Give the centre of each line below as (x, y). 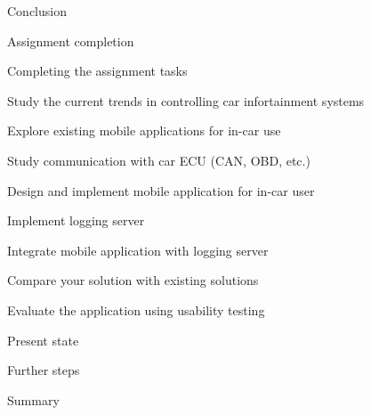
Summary (33, 399)
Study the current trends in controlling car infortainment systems (186, 100)
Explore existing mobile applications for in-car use (144, 130)
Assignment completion (71, 41)
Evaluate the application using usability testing (136, 309)
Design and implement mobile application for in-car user (161, 190)
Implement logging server (76, 220)
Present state (43, 340)
